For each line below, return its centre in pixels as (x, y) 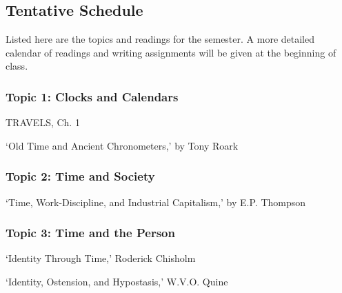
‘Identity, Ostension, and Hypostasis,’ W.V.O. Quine (117, 282)
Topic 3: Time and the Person (90, 233)
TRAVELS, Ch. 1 (43, 122)
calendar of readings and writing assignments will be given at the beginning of (171, 52)
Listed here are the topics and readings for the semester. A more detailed (160, 39)
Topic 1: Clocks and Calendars (92, 96)
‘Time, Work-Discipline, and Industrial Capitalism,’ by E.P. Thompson (156, 202)
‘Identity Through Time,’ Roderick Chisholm (101, 258)
